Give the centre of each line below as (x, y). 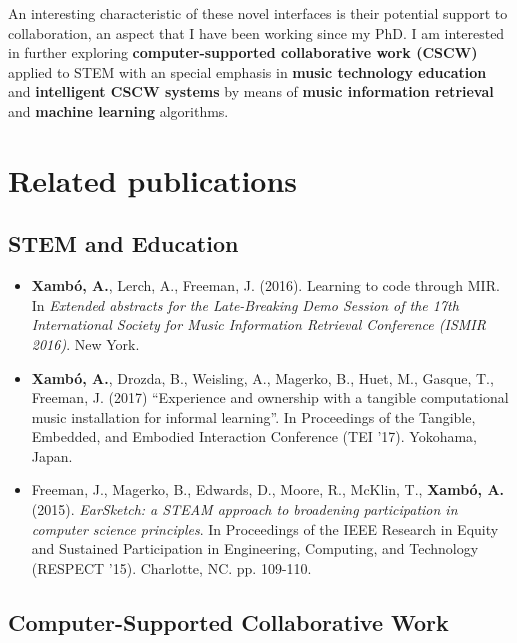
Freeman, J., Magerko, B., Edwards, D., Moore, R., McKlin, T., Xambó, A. (268, 489)
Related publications (153, 179)
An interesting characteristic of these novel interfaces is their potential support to (258, 13)
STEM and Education (123, 243)
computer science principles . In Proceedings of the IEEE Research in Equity (265, 528)
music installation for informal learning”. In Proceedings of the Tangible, (253, 416)
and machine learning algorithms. (118, 110)
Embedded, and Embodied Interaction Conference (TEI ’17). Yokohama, (254, 436)
